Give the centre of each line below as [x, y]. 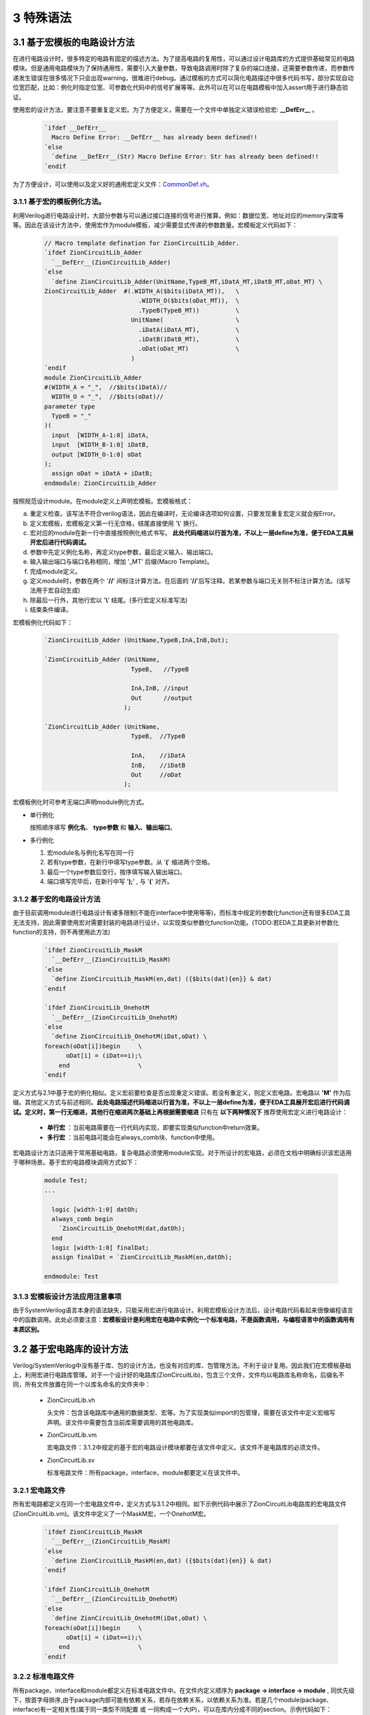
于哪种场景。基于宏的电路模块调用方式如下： [76, 1162]
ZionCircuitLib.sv [71, 1460]
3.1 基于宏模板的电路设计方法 [74, 42]
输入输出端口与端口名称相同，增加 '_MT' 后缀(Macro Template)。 [122, 562]
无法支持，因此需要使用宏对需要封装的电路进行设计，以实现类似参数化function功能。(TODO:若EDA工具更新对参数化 [176, 922]
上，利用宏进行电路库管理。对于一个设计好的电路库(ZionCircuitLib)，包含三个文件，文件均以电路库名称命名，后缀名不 [178, 1375]
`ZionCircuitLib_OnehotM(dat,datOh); [122, 1229]
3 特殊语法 [42, 18]
